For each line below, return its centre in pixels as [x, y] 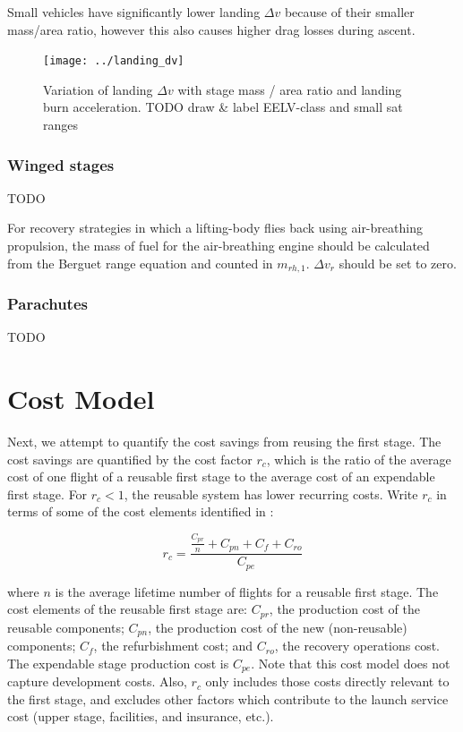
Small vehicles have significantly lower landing [134, 12]
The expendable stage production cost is [118, 663]
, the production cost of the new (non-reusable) [278, 627]
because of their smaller [349, 12]
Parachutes [47, 303]
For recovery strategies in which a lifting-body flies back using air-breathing [215, 228]
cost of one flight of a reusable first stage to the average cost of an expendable [221, 477]
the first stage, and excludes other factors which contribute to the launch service [228, 698]
